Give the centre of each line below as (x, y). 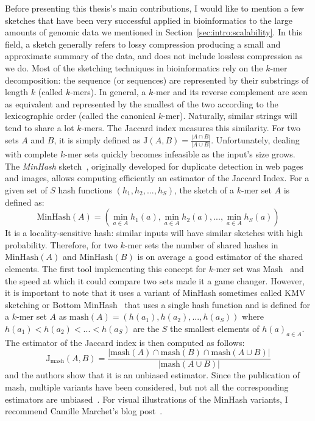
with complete (31, 154)
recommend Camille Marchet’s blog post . (84, 411)
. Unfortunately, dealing (255, 139)
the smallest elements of (215, 328)
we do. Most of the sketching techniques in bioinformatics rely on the (134, 67)
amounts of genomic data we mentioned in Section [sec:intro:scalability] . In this (154, 32)
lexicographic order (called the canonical (80, 116)
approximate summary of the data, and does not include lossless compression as (154, 56)
